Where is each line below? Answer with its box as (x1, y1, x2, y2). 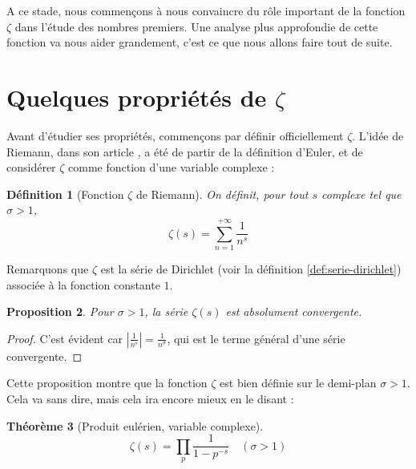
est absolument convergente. (225, 303, 362, 320)
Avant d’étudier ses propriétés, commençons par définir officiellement (6, 127, 344, 144)
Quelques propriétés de (6, 80, 267, 113)
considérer (6, 159, 56, 176)
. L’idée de (352, 127, 404, 144)
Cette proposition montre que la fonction (6, 374, 208, 391)
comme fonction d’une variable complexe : (68, 159, 275, 176)
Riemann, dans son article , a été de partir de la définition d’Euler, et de (6, 143, 363, 160)
